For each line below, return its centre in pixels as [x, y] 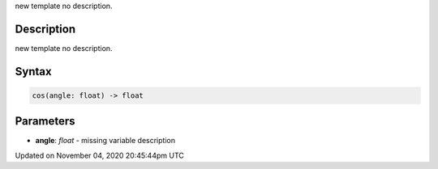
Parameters [45, 121]
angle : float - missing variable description [105, 141]
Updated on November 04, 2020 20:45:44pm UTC [99, 155]
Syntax [33, 72]
